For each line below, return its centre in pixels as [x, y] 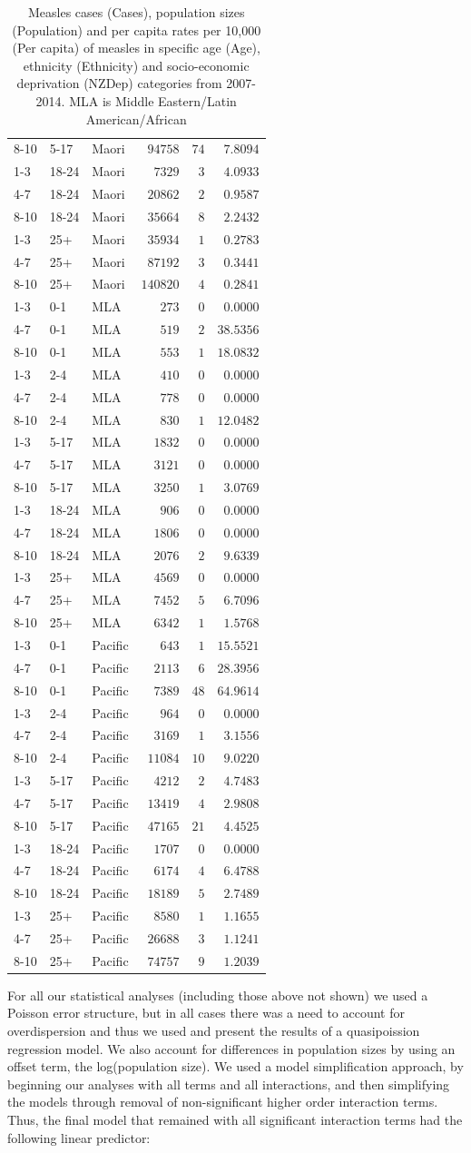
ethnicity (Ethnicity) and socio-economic [136, 65]
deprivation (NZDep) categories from [119, 83]
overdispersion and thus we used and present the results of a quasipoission [214, 1031]
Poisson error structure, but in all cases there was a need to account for [206, 1013]
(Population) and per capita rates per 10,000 [137, 30]
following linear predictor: [79, 1137]
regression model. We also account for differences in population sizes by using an [231, 1048]
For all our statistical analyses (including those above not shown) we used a [218, 995]
